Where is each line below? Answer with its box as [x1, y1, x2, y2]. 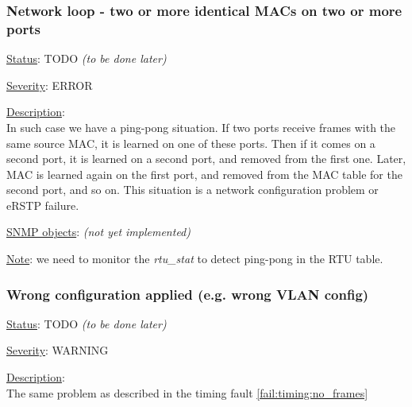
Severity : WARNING [6, 342, 109, 359]
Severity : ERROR [6, 76, 93, 93]
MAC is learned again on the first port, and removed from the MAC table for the [6, 165, 402, 182]
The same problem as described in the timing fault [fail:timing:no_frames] [6, 384, 368, 401]
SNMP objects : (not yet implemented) [6, 223, 191, 240]
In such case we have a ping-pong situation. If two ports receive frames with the [6, 118, 396, 135]
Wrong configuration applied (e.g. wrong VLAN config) [6, 284, 369, 304]
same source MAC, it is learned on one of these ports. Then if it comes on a [6, 134, 375, 151]
